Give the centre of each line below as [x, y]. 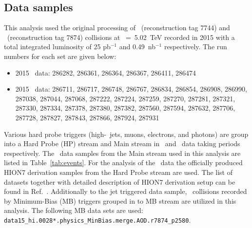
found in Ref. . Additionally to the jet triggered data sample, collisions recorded [126, 191]
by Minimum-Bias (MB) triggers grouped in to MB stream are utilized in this [120, 200]
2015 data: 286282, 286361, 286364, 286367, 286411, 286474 [106, 72]
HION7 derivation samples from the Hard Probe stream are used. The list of [118, 172]
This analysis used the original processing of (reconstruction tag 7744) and [117, 28]
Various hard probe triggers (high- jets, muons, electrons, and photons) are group [126, 134]
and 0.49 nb [137, 47]
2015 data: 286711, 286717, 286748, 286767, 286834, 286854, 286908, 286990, [131, 89]
